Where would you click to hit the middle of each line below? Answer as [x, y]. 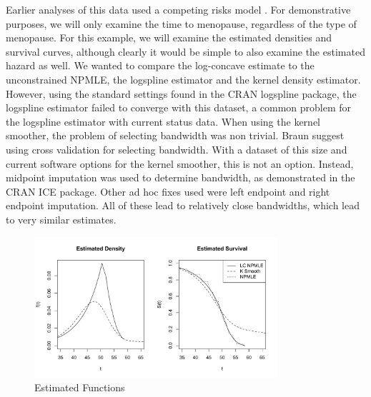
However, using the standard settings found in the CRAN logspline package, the [181, 93]
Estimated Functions [80, 387]
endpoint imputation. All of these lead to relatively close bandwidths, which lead [183, 205]
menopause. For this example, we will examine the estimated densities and [169, 37]
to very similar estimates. [61, 219]
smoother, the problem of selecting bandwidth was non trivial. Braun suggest [175, 135]
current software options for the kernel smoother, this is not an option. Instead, [180, 163]
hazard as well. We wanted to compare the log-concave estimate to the [160, 65]
